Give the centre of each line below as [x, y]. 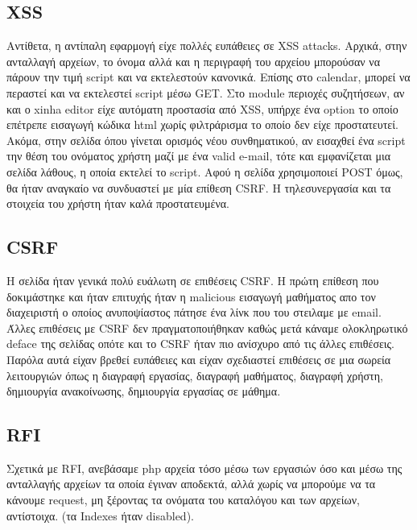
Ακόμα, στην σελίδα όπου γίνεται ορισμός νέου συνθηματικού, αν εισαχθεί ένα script [206, 140]
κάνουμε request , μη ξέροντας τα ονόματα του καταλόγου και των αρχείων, [183, 500]
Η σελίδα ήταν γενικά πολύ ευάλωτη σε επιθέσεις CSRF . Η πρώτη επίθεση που [193, 280]
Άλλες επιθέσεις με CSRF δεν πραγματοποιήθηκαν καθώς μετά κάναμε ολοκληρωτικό [207, 327]
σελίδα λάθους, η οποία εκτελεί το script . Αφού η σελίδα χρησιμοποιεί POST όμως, [205, 171]
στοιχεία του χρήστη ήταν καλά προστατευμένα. [118, 203]
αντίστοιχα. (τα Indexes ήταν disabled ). [100, 515]
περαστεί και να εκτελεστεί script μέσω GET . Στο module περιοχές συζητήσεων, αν [206, 92]
